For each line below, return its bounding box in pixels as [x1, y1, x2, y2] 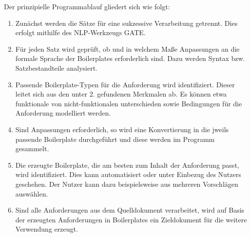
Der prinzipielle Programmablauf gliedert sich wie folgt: [4, 1, 170, 11]
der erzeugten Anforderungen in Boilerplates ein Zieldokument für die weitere [15, 214, 247, 224]
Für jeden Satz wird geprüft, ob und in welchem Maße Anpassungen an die [15, 43, 240, 54]
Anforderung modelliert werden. [15, 108, 111, 118]
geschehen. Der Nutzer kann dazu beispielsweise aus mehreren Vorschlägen [15, 178, 238, 189]
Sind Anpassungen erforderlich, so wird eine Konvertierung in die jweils [15, 124, 229, 134]
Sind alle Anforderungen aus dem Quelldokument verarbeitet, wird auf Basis [15, 205, 245, 215]
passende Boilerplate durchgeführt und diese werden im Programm [15, 134, 215, 144]
